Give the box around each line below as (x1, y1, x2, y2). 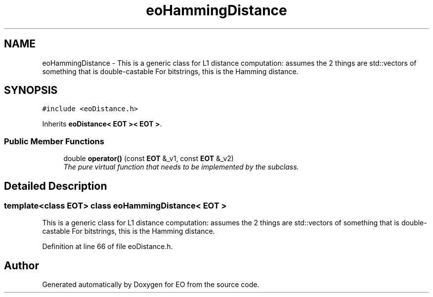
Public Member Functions (4, 136, 104, 146)
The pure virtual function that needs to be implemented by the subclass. (63, 163, 299, 171)
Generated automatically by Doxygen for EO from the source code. (42, 280, 260, 289)
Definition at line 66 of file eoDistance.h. (42, 242, 173, 251)
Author (4, 259, 39, 272)
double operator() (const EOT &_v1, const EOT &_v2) (63, 154, 234, 163)
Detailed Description (4, 179, 107, 192)
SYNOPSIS (4, 84, 58, 97)
